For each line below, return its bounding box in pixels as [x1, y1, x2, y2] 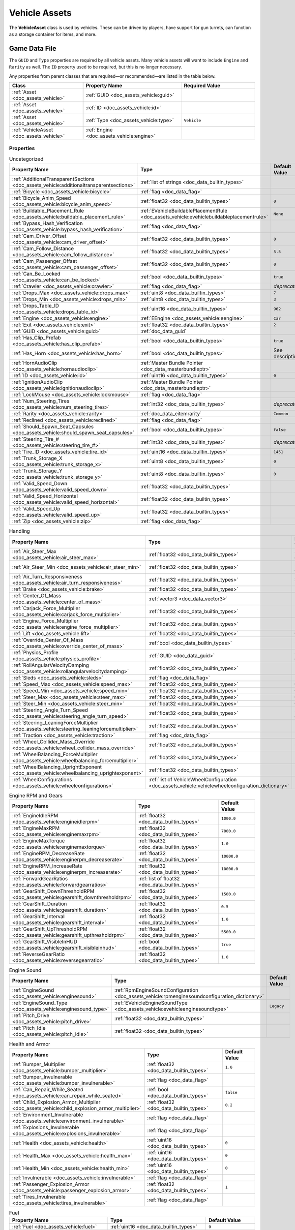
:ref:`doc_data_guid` [140, 328, 187, 335]
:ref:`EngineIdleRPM [12, 812, 59, 819]
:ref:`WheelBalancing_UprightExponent [12, 763, 102, 770]
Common [273, 411, 289, 416]
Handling [9, 528, 30, 535]
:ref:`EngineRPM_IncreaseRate [12, 862, 83, 869]
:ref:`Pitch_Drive [12, 1012, 50, 1019]
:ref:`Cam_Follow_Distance [12, 245, 74, 252]
